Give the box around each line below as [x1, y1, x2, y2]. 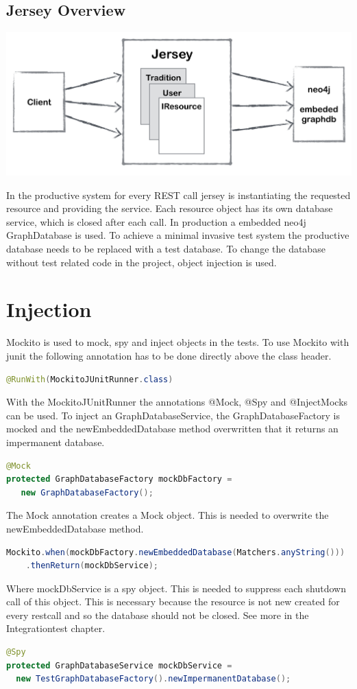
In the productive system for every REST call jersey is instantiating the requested [6, 187, 351, 202]
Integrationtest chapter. [6, 621, 106, 635]
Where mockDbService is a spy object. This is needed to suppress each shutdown [6, 581, 346, 595]
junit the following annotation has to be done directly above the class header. [6, 348, 332, 362]
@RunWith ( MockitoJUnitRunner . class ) [6, 374, 173, 384]
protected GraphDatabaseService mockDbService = [6, 660, 232, 670]
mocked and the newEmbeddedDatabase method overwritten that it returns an [6, 421, 338, 436]
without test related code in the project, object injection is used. [6, 255, 277, 269]
